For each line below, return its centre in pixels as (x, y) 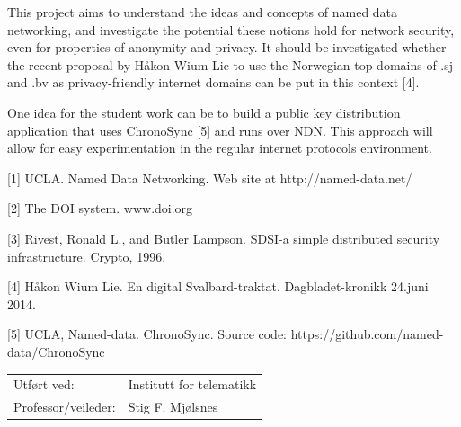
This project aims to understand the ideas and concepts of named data (203, 12)
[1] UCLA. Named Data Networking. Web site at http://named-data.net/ (210, 178)
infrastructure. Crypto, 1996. (87, 256)
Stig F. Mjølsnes (173, 407)
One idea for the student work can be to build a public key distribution (204, 112)
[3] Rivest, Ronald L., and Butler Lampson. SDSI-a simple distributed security (224, 238)
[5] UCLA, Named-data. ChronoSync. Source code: (147, 334)
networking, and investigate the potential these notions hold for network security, (231, 29)
